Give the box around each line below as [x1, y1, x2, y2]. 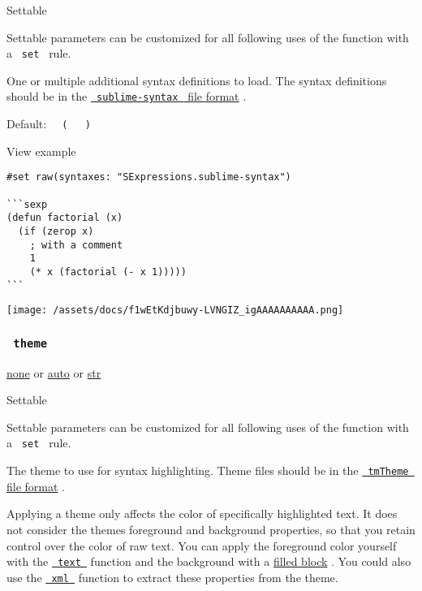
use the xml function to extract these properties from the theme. [6, 568, 338, 585]
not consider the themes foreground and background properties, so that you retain [6, 520, 416, 537]
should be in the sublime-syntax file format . [6, 88, 247, 105]
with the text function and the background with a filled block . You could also [6, 553, 411, 570]
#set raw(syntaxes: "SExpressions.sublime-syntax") [6, 171, 291, 183]
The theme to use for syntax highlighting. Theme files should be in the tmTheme [6, 462, 409, 479]
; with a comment [29, 239, 123, 251]
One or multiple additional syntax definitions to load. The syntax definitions [6, 71, 387, 88]
